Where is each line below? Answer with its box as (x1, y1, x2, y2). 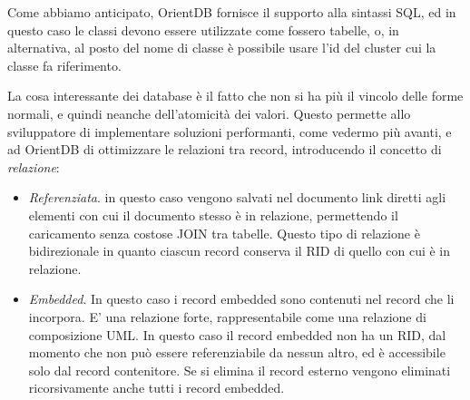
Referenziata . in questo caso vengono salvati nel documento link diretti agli (28, 188, 446, 207)
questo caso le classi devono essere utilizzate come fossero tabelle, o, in (7, 20, 399, 39)
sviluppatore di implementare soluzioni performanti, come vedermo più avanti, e (7, 122, 452, 141)
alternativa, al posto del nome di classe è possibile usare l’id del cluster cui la (7, 38, 436, 57)
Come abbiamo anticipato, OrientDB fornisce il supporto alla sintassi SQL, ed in (7, 3, 456, 21)
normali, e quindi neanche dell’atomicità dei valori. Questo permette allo (7, 103, 411, 122)
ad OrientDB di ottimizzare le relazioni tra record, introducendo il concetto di (7, 140, 442, 159)
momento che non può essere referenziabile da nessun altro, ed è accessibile (28, 343, 446, 362)
